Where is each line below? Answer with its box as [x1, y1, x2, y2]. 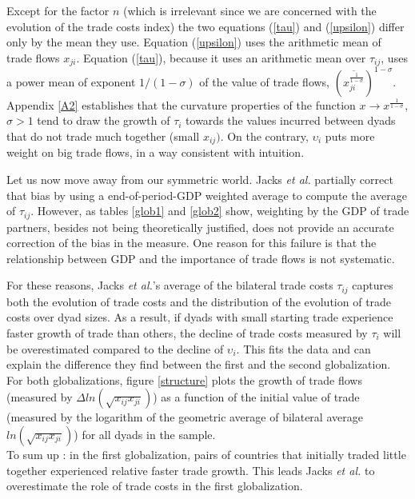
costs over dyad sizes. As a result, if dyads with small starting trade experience [6, 309, 393, 325]
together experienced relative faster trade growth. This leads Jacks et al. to [6, 461, 375, 478]
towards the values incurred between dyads [186, 112, 396, 129]
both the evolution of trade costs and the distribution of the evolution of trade [6, 293, 392, 309]
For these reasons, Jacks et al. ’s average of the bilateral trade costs [6, 277, 333, 293]
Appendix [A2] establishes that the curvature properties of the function [6, 96, 356, 113]
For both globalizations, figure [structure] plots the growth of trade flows [6, 371, 362, 388]
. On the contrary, [220, 127, 309, 144]
